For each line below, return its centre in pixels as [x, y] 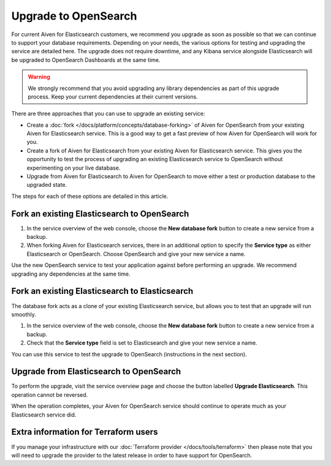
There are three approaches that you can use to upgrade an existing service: [108, 114]
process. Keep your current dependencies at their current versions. [113, 96]
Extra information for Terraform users [85, 432]
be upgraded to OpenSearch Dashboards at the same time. [86, 60]
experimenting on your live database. [74, 168]
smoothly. [24, 314]
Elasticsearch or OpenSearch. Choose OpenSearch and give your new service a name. [136, 254]
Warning [39, 77]
